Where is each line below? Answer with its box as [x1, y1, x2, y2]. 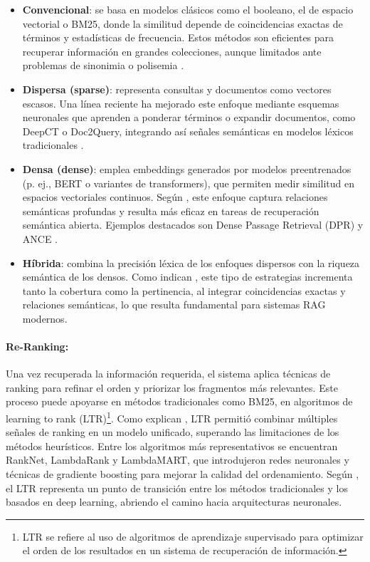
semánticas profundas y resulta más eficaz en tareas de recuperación [22, 203, 319, 218]
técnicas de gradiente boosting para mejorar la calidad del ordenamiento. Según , [6, 467, 359, 482]
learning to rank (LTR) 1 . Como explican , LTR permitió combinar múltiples [6, 409, 338, 425]
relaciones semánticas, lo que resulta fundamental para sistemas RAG [22, 297, 326, 312]
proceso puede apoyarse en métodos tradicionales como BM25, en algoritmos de [6, 394, 353, 409]
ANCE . [22, 231, 58, 246]
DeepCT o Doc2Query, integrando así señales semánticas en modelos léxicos [22, 123, 354, 138]
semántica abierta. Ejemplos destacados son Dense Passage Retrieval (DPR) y [22, 217, 364, 232]
